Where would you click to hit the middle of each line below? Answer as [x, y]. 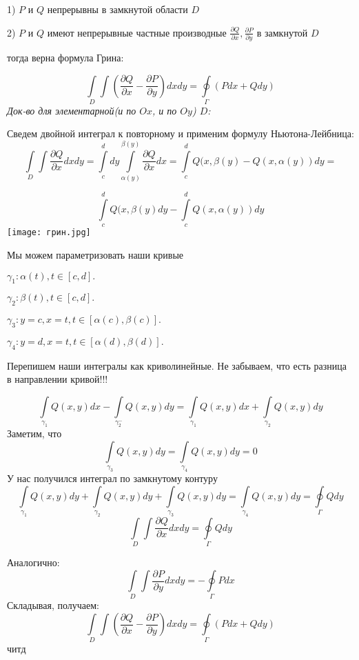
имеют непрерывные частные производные [137, 32]
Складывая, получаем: [53, 605]
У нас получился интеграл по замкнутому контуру [112, 478]
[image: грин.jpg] [49, 233]
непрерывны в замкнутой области [117, 9]
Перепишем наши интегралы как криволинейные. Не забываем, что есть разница [177, 365]
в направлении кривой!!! [58, 379]
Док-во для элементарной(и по [72, 110]
